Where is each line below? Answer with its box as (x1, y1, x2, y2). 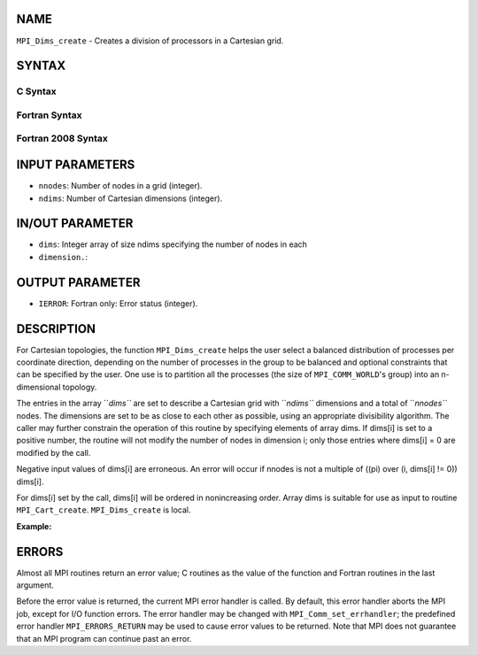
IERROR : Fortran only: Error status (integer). (38, 297, 198, 309)
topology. (62, 381, 97, 392)
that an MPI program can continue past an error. (16, 633, 192, 643)
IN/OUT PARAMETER (16, 216, 134, 231)
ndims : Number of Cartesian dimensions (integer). (38, 193, 223, 204)
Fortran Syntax (16, 109, 82, 121)
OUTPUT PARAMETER (16, 274, 141, 289)
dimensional (16, 381, 61, 392)
